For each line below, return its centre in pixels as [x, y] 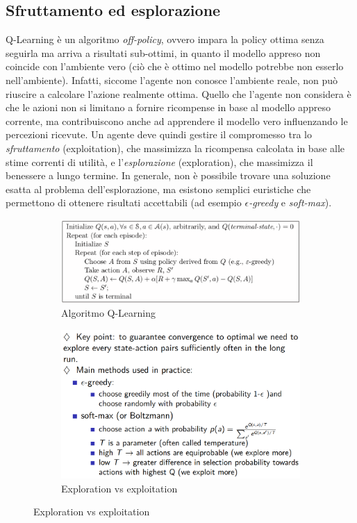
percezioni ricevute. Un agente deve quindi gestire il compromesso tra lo [159, 134]
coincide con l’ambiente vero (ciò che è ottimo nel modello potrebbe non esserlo [175, 66]
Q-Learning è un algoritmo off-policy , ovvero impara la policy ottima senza [165, 39]
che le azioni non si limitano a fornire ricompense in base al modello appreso [168, 107]
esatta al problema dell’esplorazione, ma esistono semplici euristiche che [158, 189]
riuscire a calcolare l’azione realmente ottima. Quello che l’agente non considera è [178, 93]
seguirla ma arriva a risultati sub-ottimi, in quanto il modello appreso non [163, 52]
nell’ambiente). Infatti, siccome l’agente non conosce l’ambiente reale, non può [172, 80]
